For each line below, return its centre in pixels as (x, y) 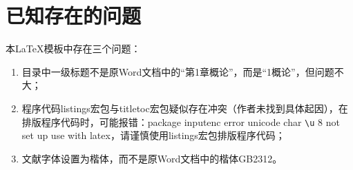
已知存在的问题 (74, 15)
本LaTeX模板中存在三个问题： (73, 49)
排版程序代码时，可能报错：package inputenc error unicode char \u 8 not (181, 121)
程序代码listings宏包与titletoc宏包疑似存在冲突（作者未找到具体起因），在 (185, 108)
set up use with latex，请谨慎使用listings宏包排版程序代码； (153, 135)
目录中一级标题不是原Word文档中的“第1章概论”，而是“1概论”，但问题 (178, 71)
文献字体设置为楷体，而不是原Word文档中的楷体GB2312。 (152, 158)
